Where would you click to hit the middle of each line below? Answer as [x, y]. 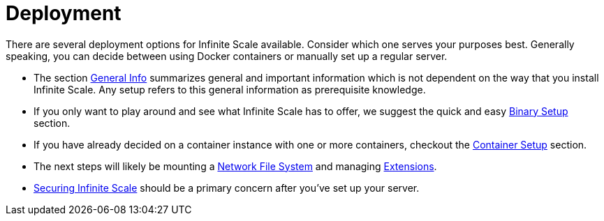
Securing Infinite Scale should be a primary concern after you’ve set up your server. [227, 188]
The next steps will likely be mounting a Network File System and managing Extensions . [235, 166]
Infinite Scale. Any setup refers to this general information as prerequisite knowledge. [230, 89]
